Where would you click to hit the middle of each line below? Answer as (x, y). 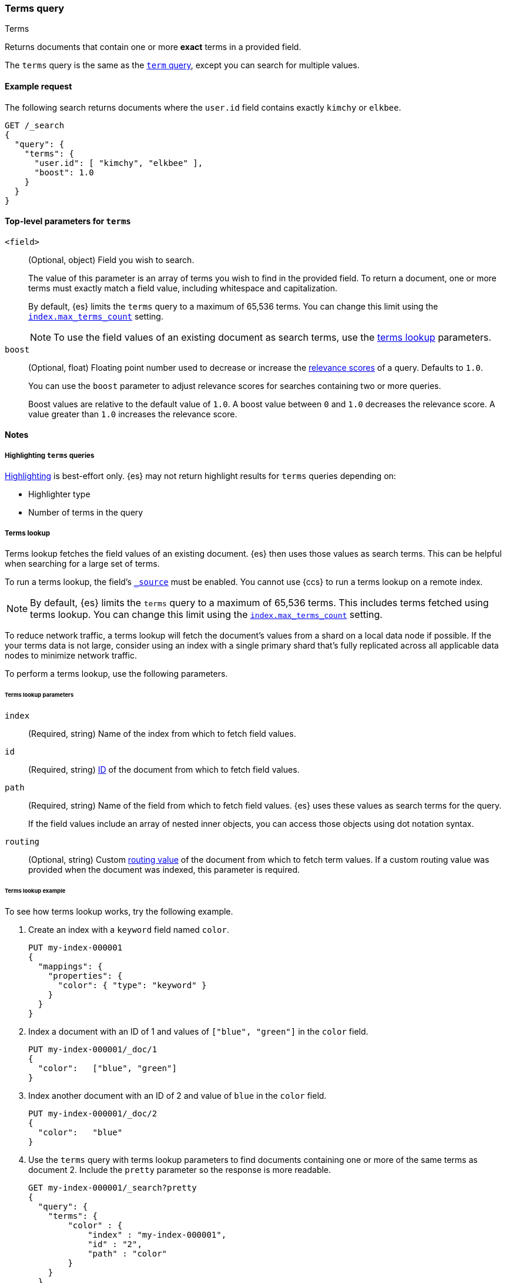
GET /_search (35, 125)
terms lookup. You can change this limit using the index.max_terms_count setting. (206, 614)
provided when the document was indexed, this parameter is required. (164, 869)
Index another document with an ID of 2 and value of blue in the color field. (177, 1096)
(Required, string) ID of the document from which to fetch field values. (164, 769)
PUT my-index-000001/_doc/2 (93, 1114)
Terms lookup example (35, 890)
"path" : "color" (128, 1254)
